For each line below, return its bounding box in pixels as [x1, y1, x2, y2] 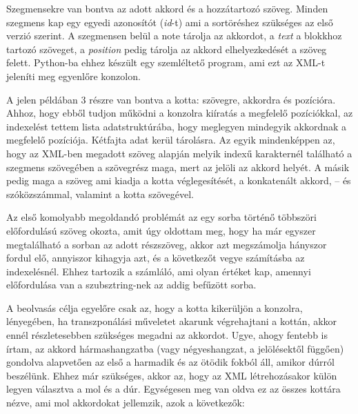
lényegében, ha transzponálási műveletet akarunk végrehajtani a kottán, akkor [6, 314, 337, 328]
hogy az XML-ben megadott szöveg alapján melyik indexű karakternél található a [6, 146, 352, 160]
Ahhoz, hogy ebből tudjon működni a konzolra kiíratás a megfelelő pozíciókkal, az [6, 106, 353, 120]
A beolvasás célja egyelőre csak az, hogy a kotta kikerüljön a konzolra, [6, 300, 303, 315]
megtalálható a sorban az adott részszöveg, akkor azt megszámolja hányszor [6, 237, 327, 251]
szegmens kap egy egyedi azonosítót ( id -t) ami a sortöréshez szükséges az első [6, 14, 333, 29]
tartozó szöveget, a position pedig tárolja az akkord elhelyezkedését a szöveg [6, 41, 327, 56]
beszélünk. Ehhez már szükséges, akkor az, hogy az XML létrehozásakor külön [6, 368, 337, 382]
